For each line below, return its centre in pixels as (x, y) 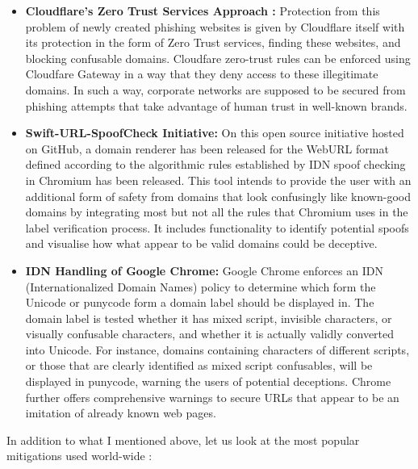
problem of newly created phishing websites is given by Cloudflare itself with (215, 26)
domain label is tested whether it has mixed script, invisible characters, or (209, 318)
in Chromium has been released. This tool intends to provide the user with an (218, 180)
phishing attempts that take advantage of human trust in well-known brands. (216, 105)
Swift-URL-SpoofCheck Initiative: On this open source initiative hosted (215, 133)
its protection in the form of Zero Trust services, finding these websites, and (213, 42)
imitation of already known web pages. (121, 413)
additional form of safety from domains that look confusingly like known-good (218, 196)
